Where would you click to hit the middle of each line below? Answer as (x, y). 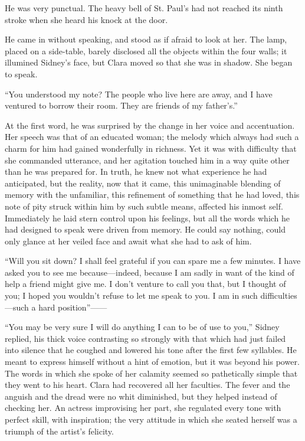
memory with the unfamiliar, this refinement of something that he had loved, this (152, 195)
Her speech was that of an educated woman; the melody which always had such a (152, 137)
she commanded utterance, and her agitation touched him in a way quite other (147, 160)
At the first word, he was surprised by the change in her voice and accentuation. (150, 125)
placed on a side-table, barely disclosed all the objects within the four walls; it (146, 50)
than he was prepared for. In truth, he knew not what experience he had (136, 171)
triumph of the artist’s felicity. (59, 431)
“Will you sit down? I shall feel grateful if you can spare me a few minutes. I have (153, 261)
